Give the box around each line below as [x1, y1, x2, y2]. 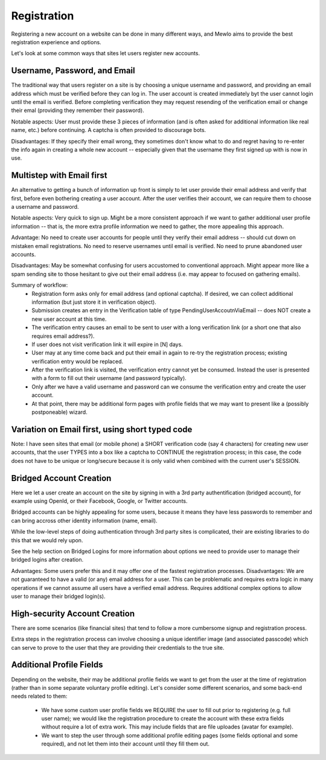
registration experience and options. [11, 38, 102, 45]
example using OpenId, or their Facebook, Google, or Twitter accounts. [11, 497, 188, 505]
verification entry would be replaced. [31, 358, 124, 365]
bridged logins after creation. [11, 556, 84, 563]
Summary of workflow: [11, 281, 68, 289]
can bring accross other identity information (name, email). [11, 517, 158, 524]
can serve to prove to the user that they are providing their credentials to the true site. [11, 644, 225, 651]
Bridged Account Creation [11, 473, 112, 483]
